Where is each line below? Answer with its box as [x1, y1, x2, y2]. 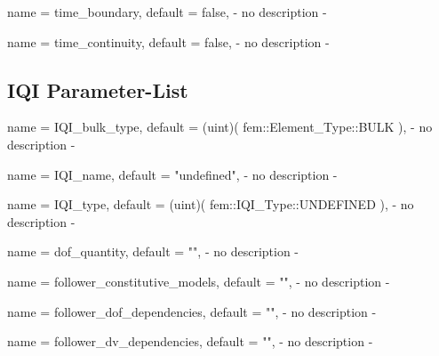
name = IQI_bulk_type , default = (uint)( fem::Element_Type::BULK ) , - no [7, 117, 433, 136]
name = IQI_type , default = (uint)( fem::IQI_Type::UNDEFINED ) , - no [7, 195, 414, 214]
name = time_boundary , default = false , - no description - [7, 3, 327, 20]
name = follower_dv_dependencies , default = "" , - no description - [7, 332, 373, 351]
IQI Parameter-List [7, 76, 188, 103]
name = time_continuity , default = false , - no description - [7, 32, 330, 51]
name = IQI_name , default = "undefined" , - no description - [7, 165, 338, 183]
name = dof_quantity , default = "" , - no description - [7, 242, 299, 261]
